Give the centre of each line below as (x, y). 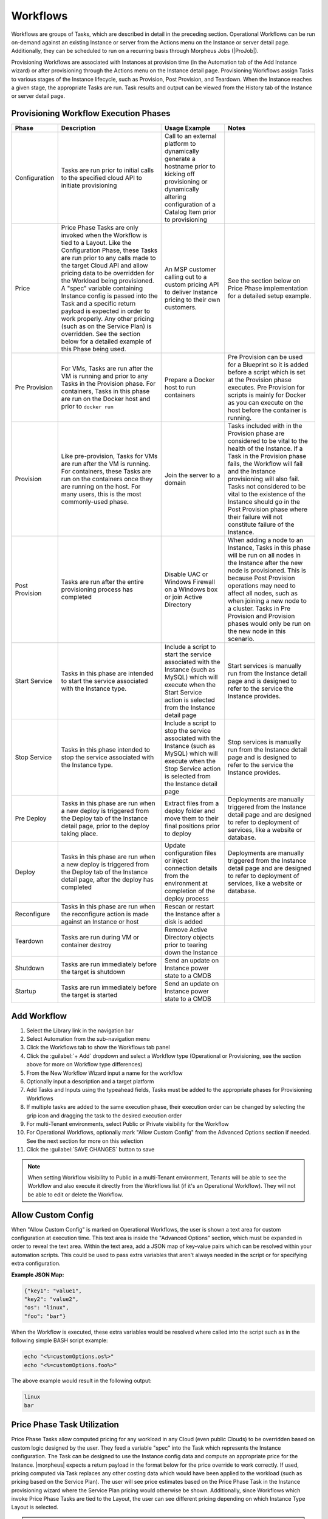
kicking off (179, 174)
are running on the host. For (101, 487)
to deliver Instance (191, 292)
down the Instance (191, 953)
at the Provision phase (260, 380)
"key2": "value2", (51, 1299)
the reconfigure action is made (105, 914)
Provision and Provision (261, 616)
